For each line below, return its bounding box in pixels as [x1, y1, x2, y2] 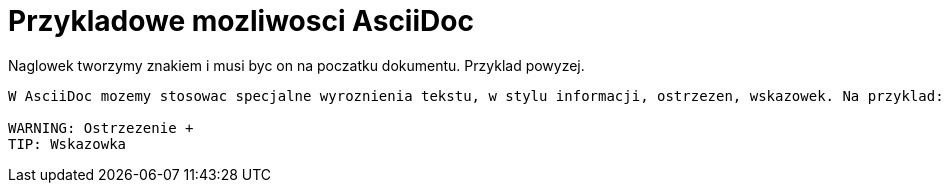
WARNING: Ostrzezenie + [8, 119, 194, 136]
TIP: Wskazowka [8, 135, 127, 152]
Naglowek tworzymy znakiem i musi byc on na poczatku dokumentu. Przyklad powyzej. [8, 56, 585, 74]
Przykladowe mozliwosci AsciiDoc [8, 4, 474, 38]
